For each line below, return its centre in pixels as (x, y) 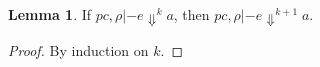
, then (191, 14)
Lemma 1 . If (50, 14)
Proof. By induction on (78, 49)
